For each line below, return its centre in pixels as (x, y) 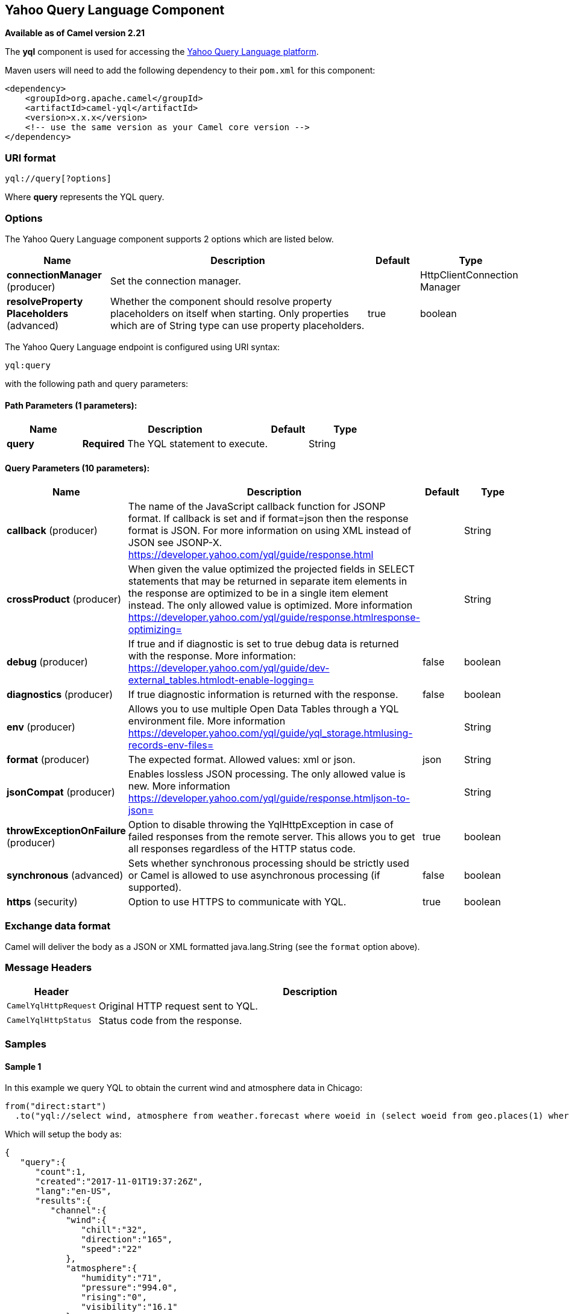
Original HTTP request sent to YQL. (178, 1006)
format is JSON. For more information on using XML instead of (270, 531)
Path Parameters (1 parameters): (71, 405)
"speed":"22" (112, 1249)
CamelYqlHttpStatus (49, 1020)
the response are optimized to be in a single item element (258, 593)
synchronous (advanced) (65, 875)
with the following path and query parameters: (97, 383)
